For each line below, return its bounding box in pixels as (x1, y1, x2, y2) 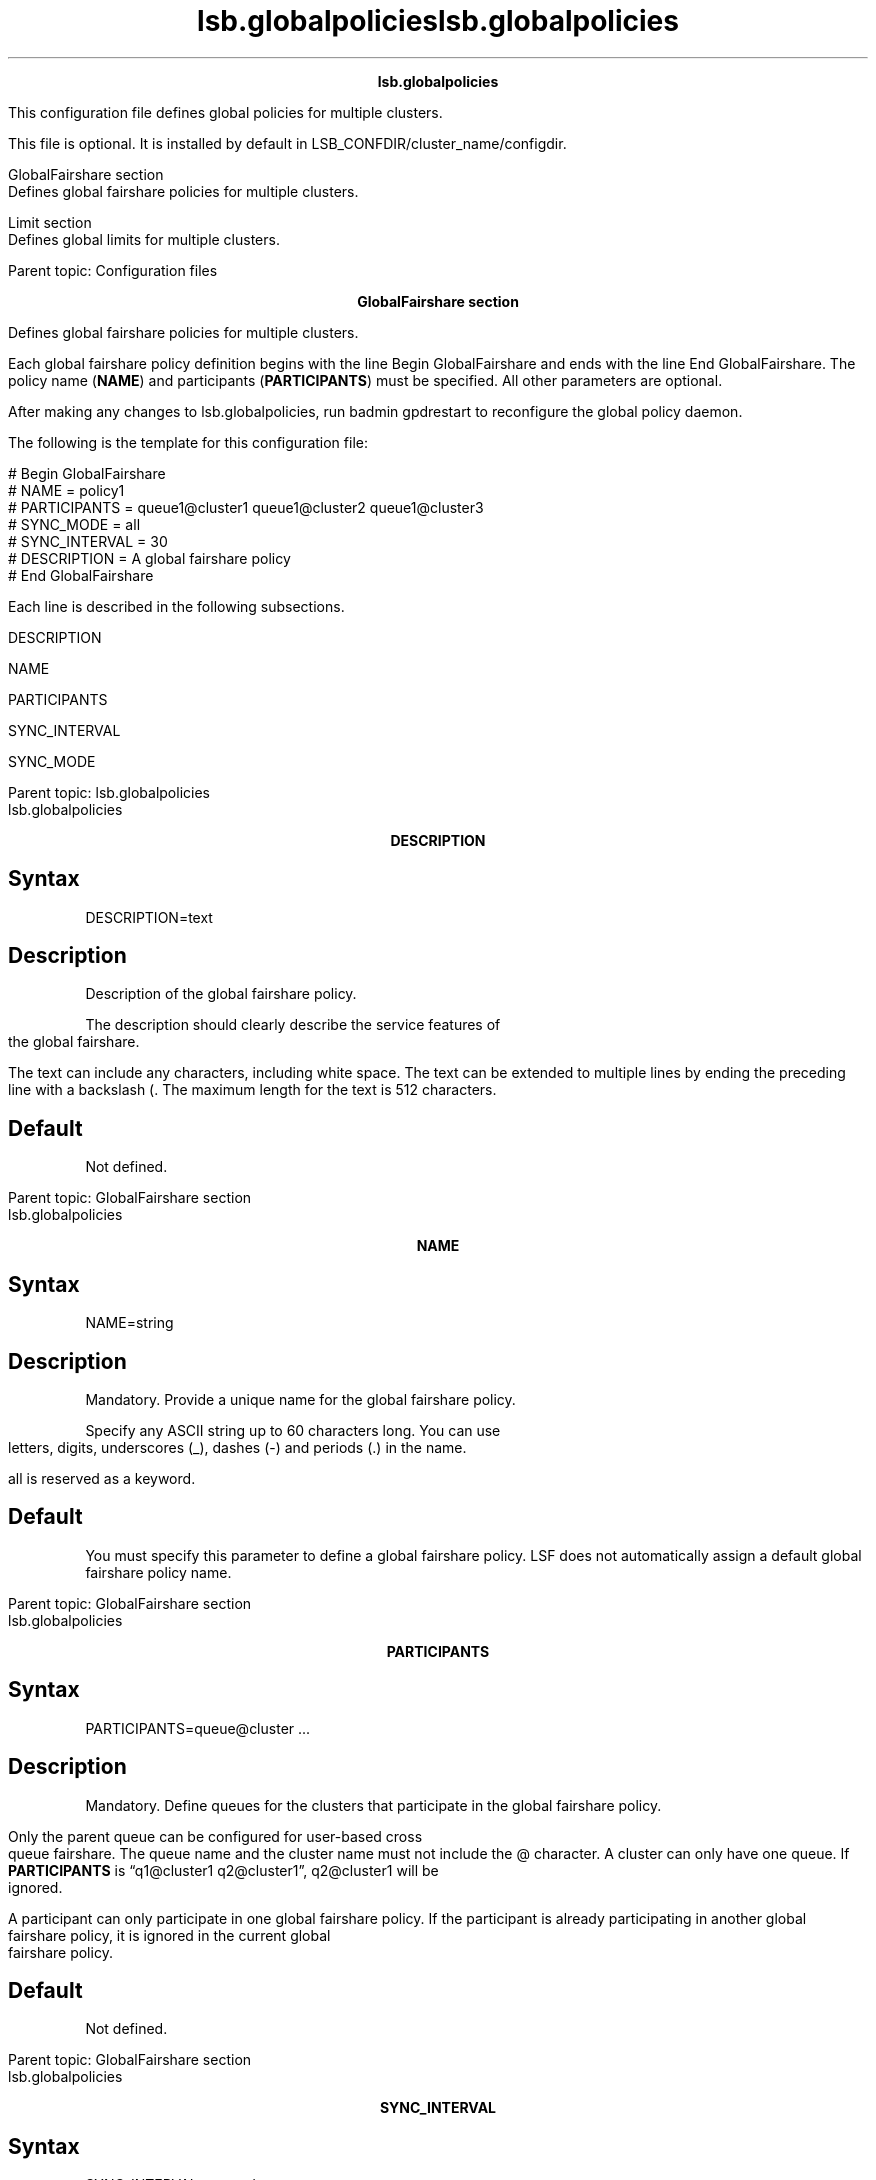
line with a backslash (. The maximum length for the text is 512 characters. (8, 1081, 497, 1099)
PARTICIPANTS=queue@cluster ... (85, 1719, 311, 1737)
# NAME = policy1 (8, 481, 125, 499)
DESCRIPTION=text (85, 908, 213, 926)
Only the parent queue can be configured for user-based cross (8, 1827, 423, 1845)
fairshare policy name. (85, 1563, 232, 1581)
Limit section (8, 213, 92, 231)
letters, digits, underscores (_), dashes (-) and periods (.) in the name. (8, 1438, 467, 1456)
